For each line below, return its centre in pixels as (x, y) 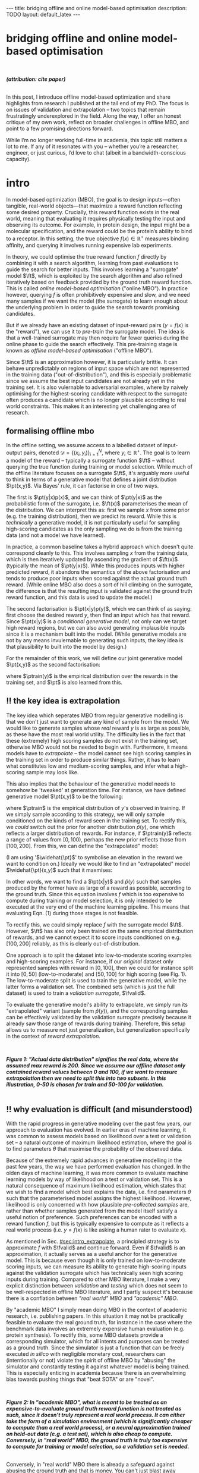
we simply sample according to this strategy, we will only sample (86, 814)
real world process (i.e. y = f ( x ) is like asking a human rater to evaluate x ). (97, 1230)
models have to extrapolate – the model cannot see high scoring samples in (99, 753)
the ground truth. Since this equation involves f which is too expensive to (95, 894)
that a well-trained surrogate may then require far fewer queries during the (97, 338)
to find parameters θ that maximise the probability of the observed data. (94, 1149)
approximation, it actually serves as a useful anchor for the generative (92, 1254)
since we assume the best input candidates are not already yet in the (90, 381)
